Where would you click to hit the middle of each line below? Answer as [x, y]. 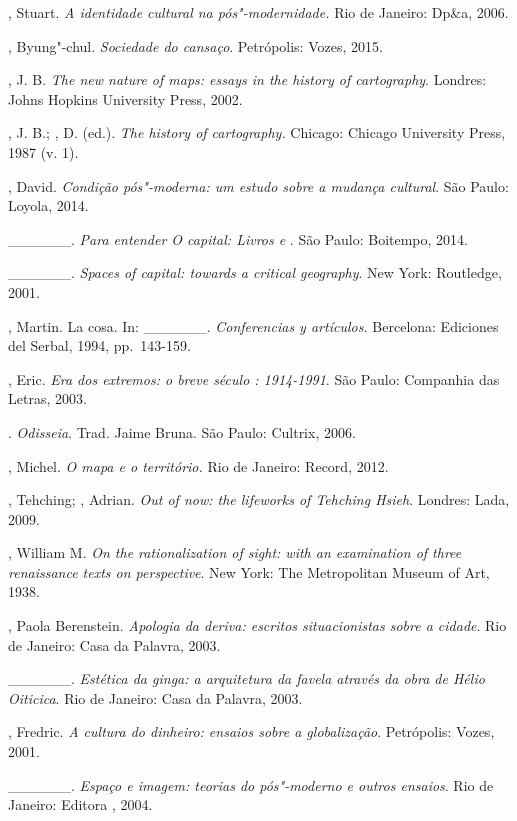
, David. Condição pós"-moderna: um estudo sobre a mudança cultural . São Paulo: [258, 185]
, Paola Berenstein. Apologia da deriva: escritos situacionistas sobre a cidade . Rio [257, 625]
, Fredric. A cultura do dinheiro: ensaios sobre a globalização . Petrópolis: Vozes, [251, 731]
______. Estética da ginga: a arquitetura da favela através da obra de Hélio [246, 678]
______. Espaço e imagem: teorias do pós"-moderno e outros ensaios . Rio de [251, 784]
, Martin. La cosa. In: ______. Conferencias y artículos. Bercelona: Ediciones [253, 325]
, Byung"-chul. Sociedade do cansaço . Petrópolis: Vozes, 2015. [195, 45]
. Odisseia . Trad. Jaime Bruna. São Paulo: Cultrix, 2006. [182, 431]
